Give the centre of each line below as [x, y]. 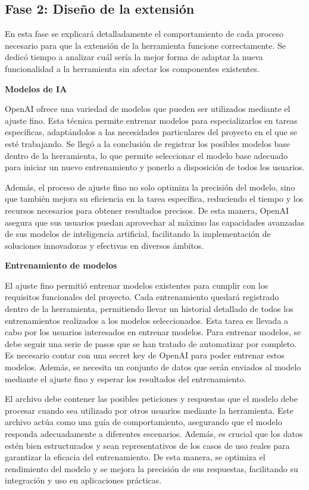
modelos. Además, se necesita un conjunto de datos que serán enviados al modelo [153, 367]
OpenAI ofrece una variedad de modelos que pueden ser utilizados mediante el [148, 109]
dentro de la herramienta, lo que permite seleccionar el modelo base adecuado [146, 155]
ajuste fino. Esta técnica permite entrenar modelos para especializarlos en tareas [151, 120]
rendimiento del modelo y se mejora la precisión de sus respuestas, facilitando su [152, 468]
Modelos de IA [36, 88]
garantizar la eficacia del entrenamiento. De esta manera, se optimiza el [135, 457]
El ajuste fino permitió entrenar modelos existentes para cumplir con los [137, 285]
